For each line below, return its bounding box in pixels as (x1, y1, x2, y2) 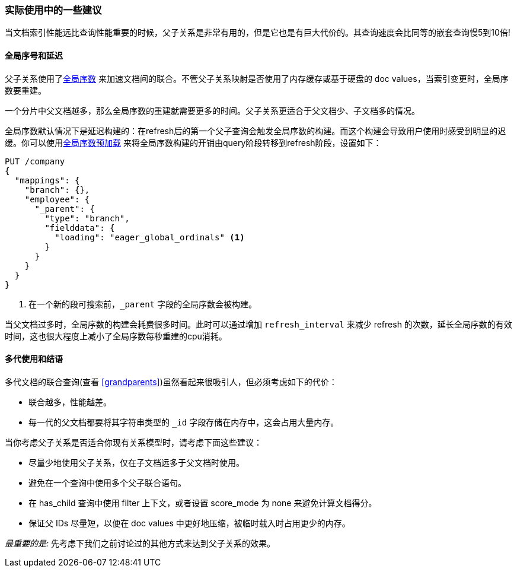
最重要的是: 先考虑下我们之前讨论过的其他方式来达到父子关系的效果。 (5, 538, 275, 548)
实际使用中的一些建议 (5, 4, 102, 16)
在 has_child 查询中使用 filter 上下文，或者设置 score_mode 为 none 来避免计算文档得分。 (28, 497, 377, 508)
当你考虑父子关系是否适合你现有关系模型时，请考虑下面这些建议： (5, 437, 262, 447)
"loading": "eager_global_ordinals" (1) (55, 232, 245, 242)
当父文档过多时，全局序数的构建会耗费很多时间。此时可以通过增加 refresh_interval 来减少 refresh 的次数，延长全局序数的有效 (5, 319, 512, 329)
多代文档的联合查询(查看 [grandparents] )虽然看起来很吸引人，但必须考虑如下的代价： (5, 376, 337, 387)
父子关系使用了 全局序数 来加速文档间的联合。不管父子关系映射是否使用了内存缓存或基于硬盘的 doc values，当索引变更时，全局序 (5, 73, 509, 84)
